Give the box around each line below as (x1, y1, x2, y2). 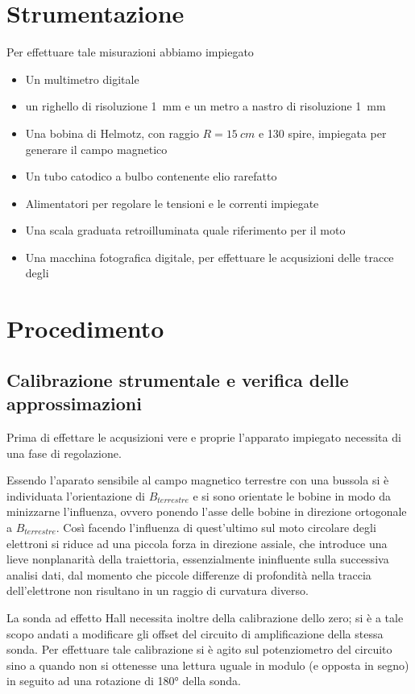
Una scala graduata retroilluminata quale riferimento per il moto (25, 222, 346, 239)
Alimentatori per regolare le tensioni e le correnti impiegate (25, 194, 319, 211)
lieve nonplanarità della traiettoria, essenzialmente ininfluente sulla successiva (6, 551, 389, 567)
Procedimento (6, 312, 164, 345)
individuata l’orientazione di (6, 487, 145, 504)
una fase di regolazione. (6, 444, 122, 461)
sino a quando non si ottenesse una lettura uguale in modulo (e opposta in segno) (6, 656, 409, 673)
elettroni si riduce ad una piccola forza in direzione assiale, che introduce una (6, 534, 388, 551)
